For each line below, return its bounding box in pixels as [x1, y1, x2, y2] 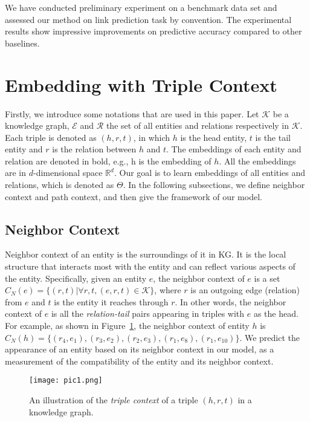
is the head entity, [180, 131, 247, 143]
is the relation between [52, 143, 137, 155]
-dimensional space [33, 166, 103, 179]
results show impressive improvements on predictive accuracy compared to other [5, 25, 302, 37]
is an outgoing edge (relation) [190, 284, 300, 296]
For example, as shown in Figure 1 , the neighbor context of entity [5, 319, 250, 332]
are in [5, 166, 27, 179]
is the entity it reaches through [54, 295, 169, 308]
